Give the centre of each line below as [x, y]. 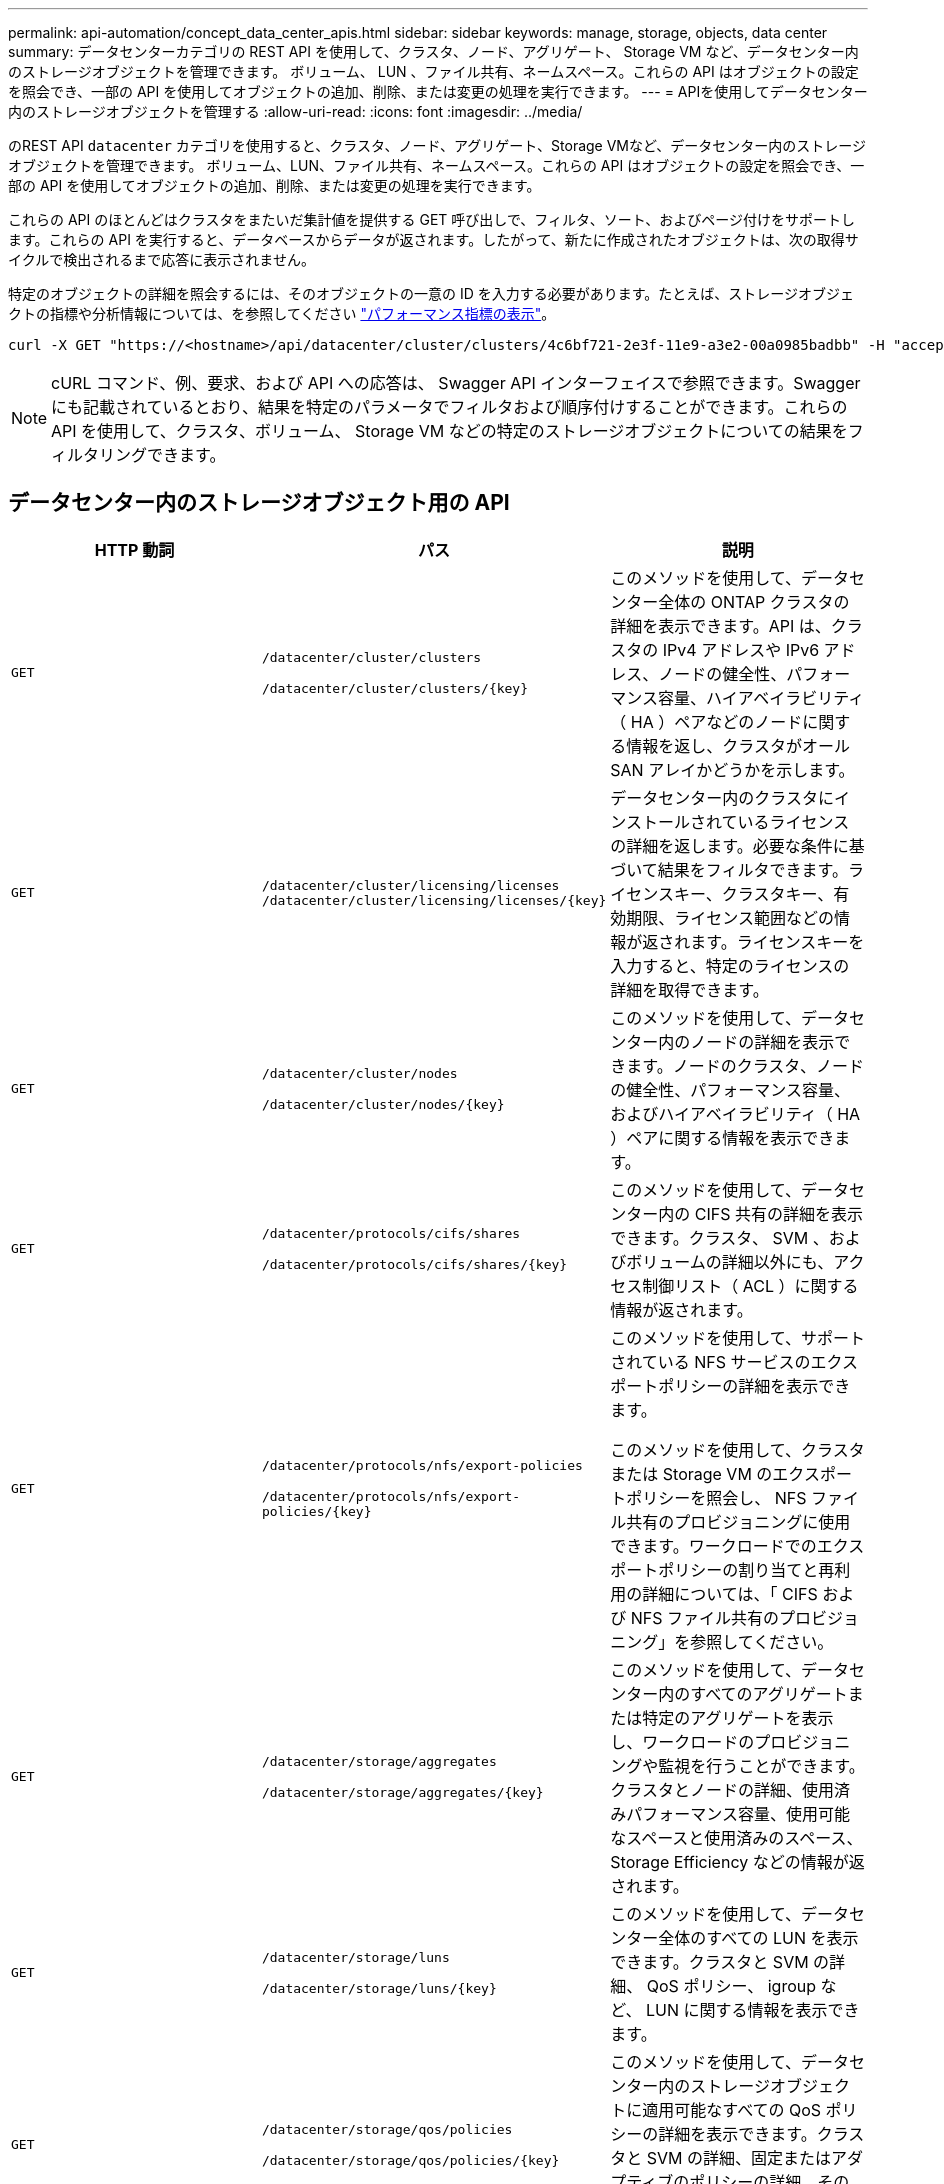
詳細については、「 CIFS [730, 1593]
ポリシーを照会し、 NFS [716, 1497]
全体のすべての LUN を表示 [758, 1937]
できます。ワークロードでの [713, 1545]
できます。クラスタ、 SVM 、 [719, 1237]
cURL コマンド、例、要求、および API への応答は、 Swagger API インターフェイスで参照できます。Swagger [456, 383]
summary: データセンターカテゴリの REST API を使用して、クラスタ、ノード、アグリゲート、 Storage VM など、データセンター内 [433, 51]
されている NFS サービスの [710, 1361]
